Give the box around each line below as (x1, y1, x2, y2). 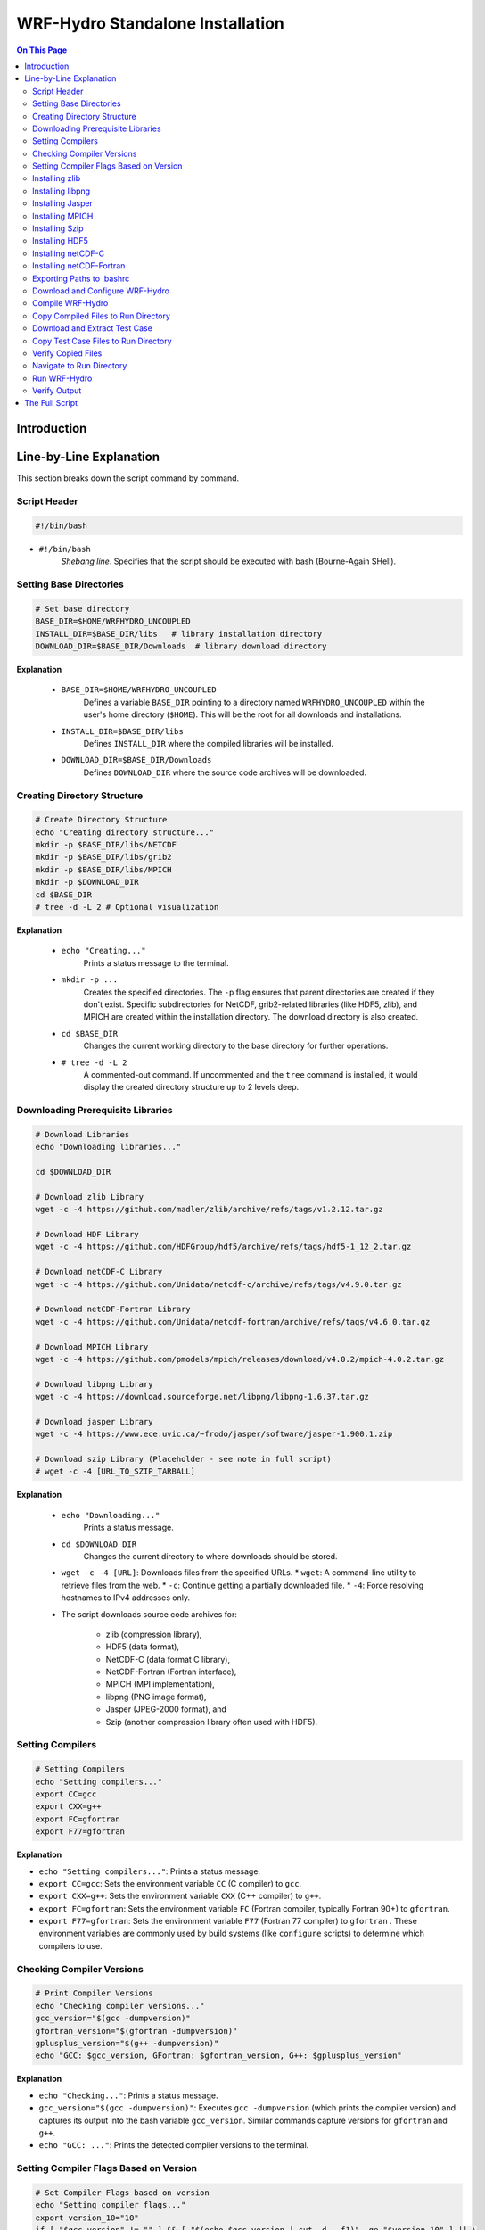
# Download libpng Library (35, 1379, 153, 1389)
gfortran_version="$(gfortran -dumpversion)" (35, 2026, 238, 2036)
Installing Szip (32, 223, 84, 234)
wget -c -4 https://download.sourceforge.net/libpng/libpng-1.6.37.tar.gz (35, 1392, 370, 1402)
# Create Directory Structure (35, 814, 168, 825)
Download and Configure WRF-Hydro (32, 285, 169, 296)
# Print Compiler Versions (35, 1988, 153, 1998)
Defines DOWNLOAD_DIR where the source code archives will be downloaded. (83, 767, 367, 778)
